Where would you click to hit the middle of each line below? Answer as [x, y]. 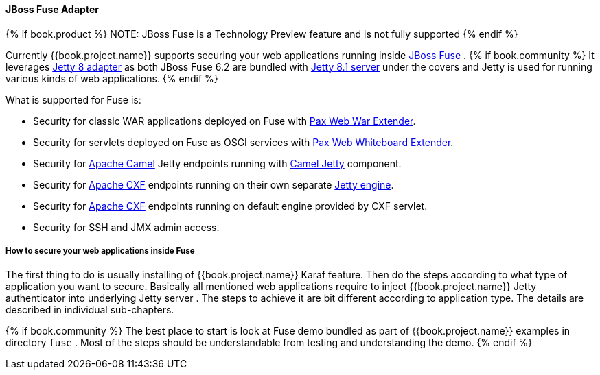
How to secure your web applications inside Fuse [100, 251]
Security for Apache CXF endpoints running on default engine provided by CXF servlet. [230, 206]
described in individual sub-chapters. [90, 310]
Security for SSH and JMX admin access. [126, 227]
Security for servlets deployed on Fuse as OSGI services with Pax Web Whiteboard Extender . [243, 142]
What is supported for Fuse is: [73, 99]
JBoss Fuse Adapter [52, 9]
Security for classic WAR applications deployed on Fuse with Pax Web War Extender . [224, 121]
